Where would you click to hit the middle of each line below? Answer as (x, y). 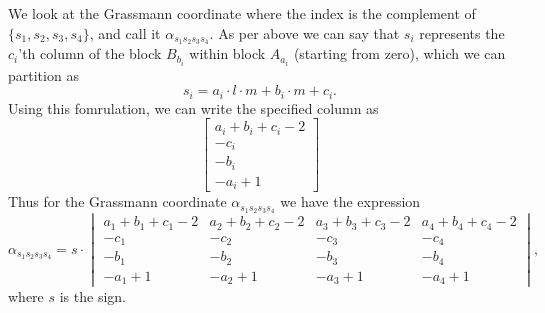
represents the (462, 32)
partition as (43, 74)
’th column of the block (90, 53)
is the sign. (92, 296)
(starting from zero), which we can (399, 53)
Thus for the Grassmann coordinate (117, 201)
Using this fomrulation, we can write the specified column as (193, 107)
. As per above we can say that (304, 32)
